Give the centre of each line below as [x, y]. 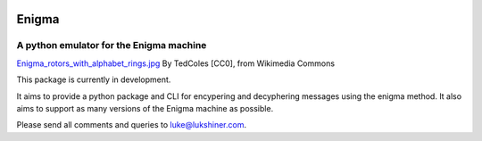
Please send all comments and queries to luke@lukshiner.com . [132, 125]
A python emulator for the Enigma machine [112, 46]
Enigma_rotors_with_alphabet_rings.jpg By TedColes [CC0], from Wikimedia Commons [175, 63]
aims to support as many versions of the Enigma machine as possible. [145, 108]
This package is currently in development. [94, 79]
